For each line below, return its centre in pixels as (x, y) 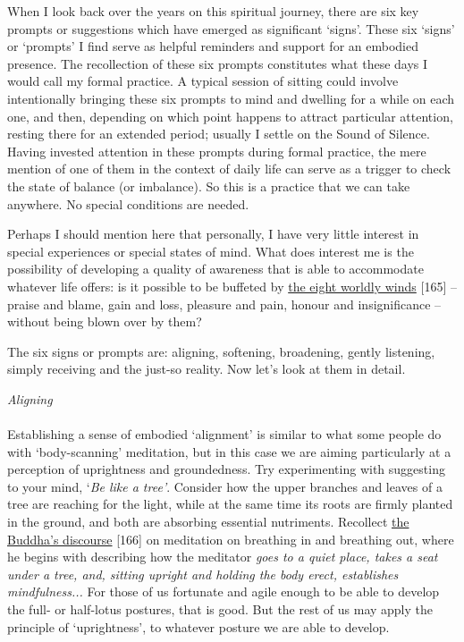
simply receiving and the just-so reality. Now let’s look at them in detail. (207, 369)
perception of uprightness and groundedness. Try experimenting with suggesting (226, 469)
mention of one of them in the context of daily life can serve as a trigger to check (229, 169)
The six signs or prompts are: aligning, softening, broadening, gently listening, (221, 351)
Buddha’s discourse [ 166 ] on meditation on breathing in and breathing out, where (231, 539)
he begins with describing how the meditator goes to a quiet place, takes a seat (223, 557)
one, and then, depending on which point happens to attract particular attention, (230, 116)
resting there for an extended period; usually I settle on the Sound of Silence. (219, 134)
